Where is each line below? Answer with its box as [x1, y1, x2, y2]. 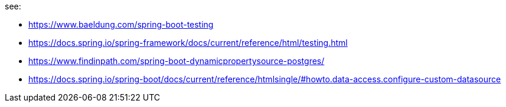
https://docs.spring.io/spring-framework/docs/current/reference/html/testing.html [28, 38, 348, 48]
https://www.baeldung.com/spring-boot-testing [28, 19, 214, 29]
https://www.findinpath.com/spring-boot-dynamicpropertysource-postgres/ [28, 56, 325, 66]
